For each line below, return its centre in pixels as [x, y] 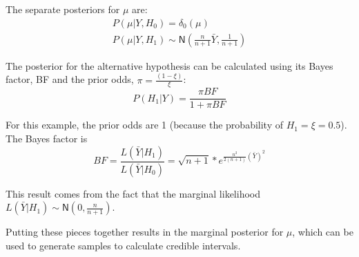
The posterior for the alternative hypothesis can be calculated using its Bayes [169, 65]
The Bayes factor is [47, 139]
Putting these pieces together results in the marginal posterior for [145, 232]
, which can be [323, 232]
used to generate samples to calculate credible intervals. [123, 245]
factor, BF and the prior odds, [70, 79]
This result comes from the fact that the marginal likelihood [133, 193]
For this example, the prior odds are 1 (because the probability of [144, 125]
